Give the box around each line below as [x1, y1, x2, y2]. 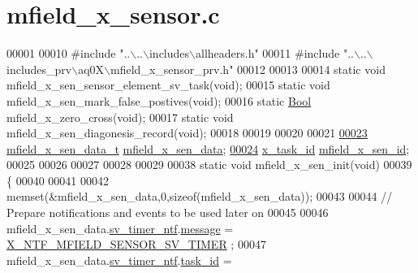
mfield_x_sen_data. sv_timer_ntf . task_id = [6, 251, 232, 268]
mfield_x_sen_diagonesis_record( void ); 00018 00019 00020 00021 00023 [6, 124, 368, 141]
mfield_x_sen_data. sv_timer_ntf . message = [6, 219, 234, 236]
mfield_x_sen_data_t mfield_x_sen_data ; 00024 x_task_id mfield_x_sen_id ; [6, 140, 410, 157]
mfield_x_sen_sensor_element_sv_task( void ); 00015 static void [6, 76, 330, 93]
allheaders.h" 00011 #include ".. [196, 45, 354, 62]
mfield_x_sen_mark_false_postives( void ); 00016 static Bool [6, 92, 312, 109]
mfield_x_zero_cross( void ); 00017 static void [6, 108, 234, 125]
